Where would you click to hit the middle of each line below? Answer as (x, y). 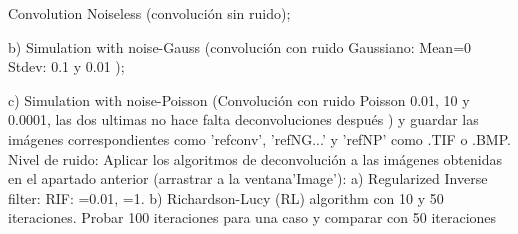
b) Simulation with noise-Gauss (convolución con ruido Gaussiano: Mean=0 (240, 46)
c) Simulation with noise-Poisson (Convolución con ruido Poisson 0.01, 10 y (239, 99)
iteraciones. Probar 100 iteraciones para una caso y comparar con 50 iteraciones (252, 217)
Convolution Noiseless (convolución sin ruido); (149, 13)
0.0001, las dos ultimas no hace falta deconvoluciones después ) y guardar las (243, 119)
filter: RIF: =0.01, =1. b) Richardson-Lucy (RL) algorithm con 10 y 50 (226, 197)
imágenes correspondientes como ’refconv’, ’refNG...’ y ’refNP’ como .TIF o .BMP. (259, 138)
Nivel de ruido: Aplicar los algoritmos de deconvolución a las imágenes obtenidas (255, 158)
